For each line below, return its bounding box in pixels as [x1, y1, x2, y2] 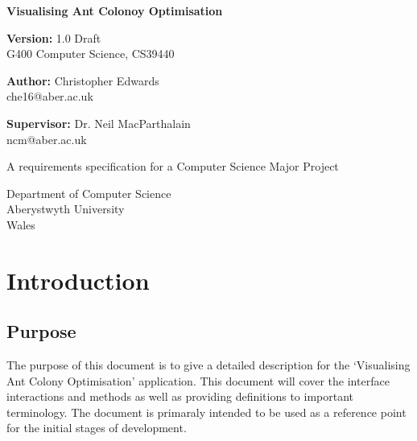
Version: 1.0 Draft [6, 29, 101, 46]
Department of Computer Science [6, 184, 171, 201]
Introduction [6, 263, 150, 296]
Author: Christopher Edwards [6, 72, 159, 89]
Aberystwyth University [6, 200, 125, 217]
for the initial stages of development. [6, 419, 187, 436]
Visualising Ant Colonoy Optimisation [6, 2, 223, 19]
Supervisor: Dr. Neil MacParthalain [6, 114, 191, 131]
